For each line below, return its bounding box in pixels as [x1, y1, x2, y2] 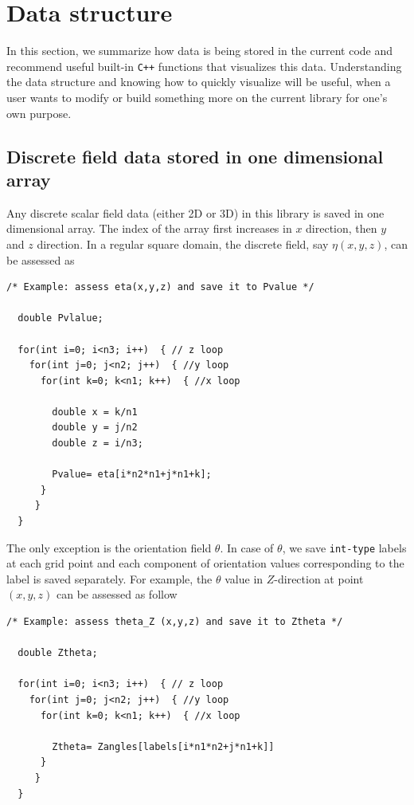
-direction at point [274, 570, 364, 587]
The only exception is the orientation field [6, 539, 212, 556]
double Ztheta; [18, 647, 98, 659]
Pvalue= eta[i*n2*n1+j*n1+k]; [52, 469, 212, 481]
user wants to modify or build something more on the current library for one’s [6, 88, 388, 105]
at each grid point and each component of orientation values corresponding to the [6, 555, 404, 571]
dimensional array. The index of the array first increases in [6, 220, 292, 237]
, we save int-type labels [282, 539, 407, 556]
